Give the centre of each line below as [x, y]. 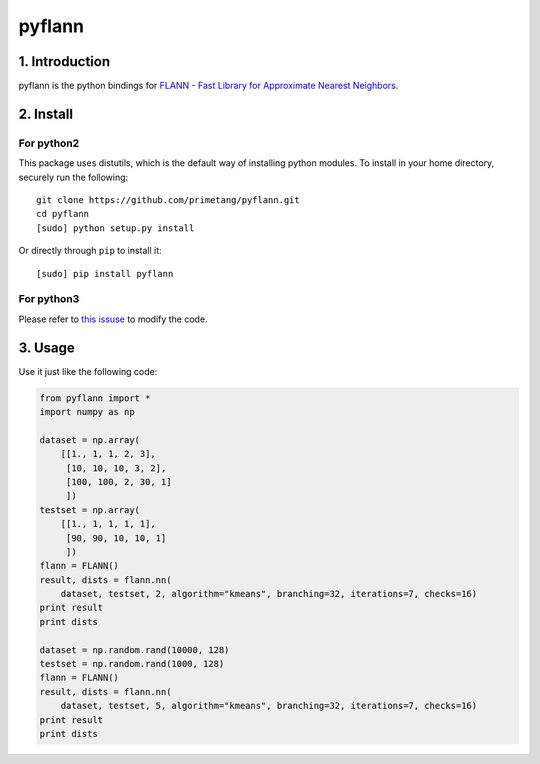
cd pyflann [63, 214]
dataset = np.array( [89, 439]
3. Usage [46, 347]
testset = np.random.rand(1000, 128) [132, 664]
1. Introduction [64, 61]
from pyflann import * [95, 398]
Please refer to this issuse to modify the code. [113, 319]
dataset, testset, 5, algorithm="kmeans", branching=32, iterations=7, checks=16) [269, 706]
